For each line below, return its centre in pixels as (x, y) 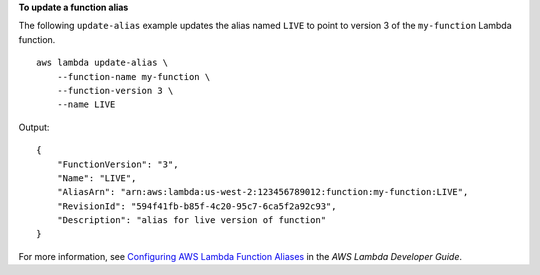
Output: (34, 127)
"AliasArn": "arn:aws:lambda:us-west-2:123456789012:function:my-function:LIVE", (262, 192)
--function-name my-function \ (133, 76)
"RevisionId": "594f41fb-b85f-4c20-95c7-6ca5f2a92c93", (196, 206)
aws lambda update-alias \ (102, 63)
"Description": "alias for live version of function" (191, 220)
